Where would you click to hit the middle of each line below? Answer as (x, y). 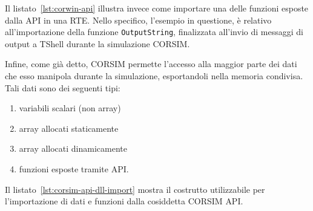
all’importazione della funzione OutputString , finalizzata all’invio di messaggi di (154, 32)
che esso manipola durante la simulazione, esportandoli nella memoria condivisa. (154, 76)
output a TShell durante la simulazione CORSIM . (97, 43)
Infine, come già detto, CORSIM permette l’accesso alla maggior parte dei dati (151, 64)
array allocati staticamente (69, 128)
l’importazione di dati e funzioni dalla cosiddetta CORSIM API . (124, 201)
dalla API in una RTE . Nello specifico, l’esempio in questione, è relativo (138, 20)
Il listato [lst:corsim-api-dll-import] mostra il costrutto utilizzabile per (135, 189)
